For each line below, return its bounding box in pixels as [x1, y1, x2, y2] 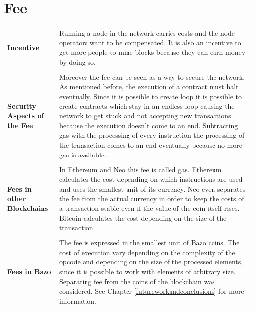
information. [59, 295, 96, 306]
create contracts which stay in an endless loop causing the [59, 101, 235, 111]
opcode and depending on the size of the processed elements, [59, 257, 243, 267]
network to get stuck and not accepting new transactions [59, 110, 231, 121]
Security [7, 101, 36, 111]
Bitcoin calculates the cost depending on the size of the [59, 212, 227, 223]
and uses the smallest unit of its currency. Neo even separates [59, 183, 246, 194]
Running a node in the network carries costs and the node [59, 27, 235, 38]
